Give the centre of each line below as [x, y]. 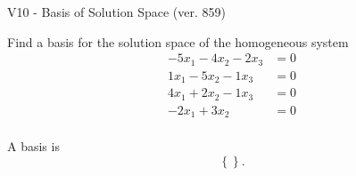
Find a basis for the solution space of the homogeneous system [178, 41]
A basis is [33, 146]
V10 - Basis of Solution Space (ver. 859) [116, 12]
